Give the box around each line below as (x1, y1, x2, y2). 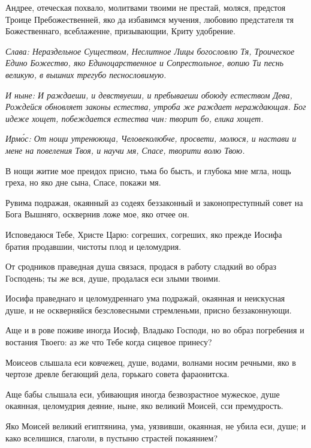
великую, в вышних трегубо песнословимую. (5, 68, 167, 80)
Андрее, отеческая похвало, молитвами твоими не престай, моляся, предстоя (5, 1, 286, 13)
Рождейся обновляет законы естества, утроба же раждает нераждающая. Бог (5, 100, 306, 113)
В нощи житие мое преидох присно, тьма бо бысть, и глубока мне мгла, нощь (5, 164, 291, 177)
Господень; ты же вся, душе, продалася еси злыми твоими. (5, 271, 221, 284)
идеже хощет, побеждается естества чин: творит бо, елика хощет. (5, 112, 264, 124)
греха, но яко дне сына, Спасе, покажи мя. (5, 176, 161, 189)
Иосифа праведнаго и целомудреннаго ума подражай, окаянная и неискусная (5, 292, 285, 304)
